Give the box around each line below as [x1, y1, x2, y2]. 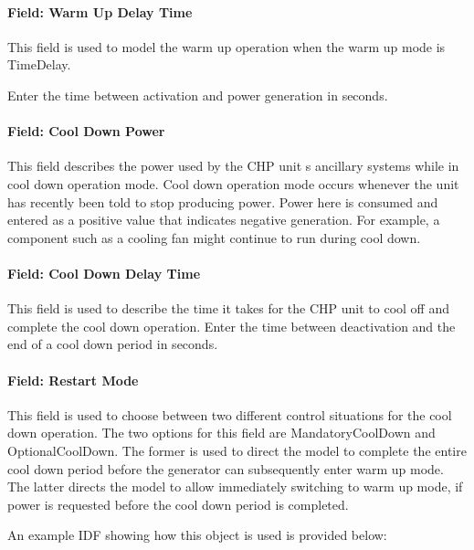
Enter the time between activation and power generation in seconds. [7, 85, 388, 104]
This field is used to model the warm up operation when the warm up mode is [7, 37, 446, 56]
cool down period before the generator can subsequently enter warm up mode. [7, 459, 444, 478]
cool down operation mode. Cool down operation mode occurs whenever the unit [7, 174, 459, 193]
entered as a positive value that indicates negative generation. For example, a [7, 210, 440, 229]
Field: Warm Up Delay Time [7, 2, 193, 21]
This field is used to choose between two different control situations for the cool [7, 405, 452, 424]
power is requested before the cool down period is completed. [7, 494, 349, 513]
